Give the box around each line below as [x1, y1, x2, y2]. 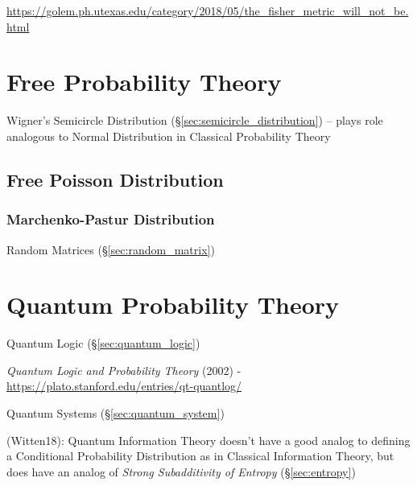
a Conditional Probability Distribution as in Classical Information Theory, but [6, 447, 394, 464]
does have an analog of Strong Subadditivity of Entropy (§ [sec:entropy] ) [6, 463, 356, 480]
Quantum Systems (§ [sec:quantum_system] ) [6, 405, 225, 421]
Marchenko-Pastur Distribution [6, 209, 215, 229]
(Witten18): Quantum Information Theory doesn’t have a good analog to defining [6, 431, 411, 448]
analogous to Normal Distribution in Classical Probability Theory [6, 127, 331, 144]
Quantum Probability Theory [6, 288, 340, 321]
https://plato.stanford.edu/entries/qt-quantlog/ [6, 377, 242, 394]
